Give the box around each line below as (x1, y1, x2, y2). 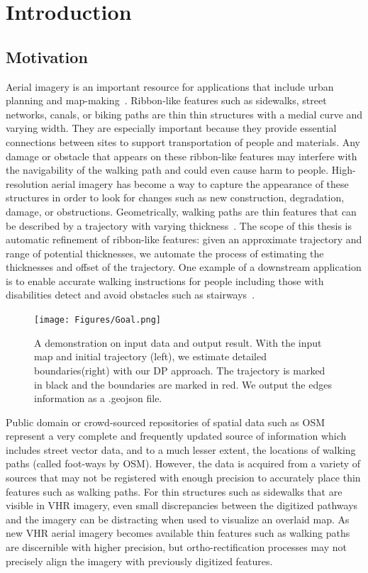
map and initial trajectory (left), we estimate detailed (34, 349, 267, 364)
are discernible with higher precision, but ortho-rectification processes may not (6, 540, 347, 555)
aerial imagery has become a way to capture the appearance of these (51, 176, 349, 191)
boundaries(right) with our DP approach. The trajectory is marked (34, 362, 325, 377)
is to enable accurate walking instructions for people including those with (6, 273, 324, 288)
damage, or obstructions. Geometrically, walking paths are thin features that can (6, 204, 357, 218)
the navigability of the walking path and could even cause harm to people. (6, 162, 329, 177)
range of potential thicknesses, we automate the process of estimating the (6, 245, 324, 260)
